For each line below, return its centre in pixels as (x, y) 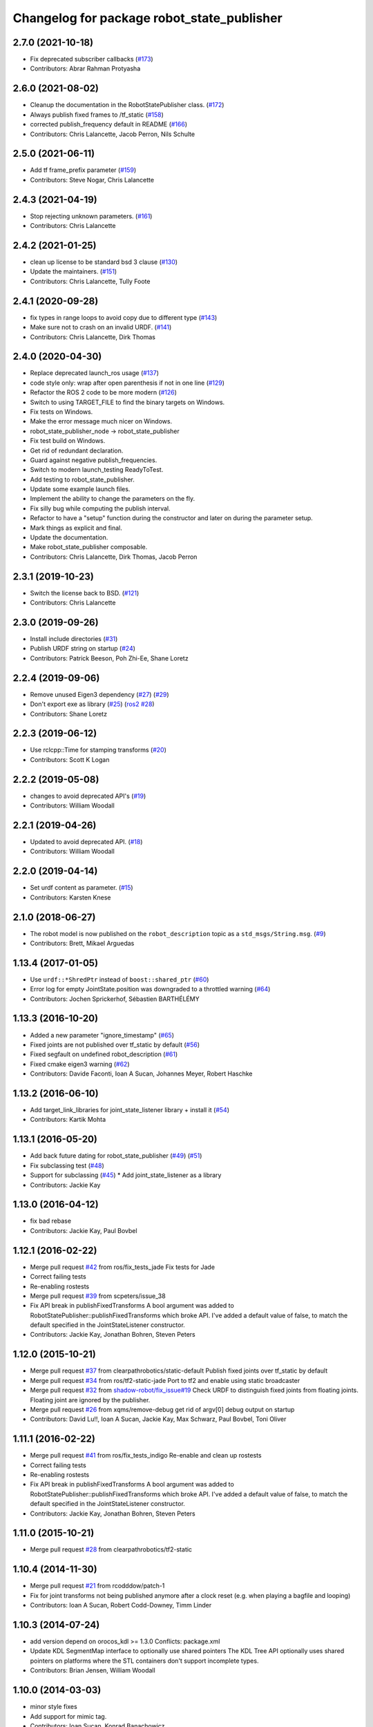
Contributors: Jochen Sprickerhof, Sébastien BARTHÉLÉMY (115, 999)
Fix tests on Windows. (61, 412)
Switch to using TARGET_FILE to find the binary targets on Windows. (127, 402)
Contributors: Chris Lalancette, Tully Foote (90, 281)
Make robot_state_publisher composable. (89, 547)
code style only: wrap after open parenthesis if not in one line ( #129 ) (127, 383)
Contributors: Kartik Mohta (68, 1120)
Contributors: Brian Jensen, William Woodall (93, 1670)
